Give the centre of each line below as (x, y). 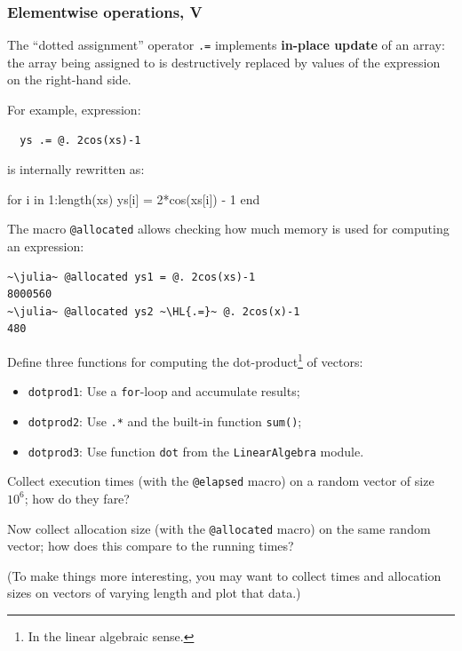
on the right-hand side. (69, 79)
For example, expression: (74, 110)
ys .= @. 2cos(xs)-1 (80, 140)
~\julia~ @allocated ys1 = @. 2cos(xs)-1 (131, 277)
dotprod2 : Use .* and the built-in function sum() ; (165, 421)
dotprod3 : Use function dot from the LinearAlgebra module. (196, 451)
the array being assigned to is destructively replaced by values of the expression (224, 62)
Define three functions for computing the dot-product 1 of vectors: (185, 360)
